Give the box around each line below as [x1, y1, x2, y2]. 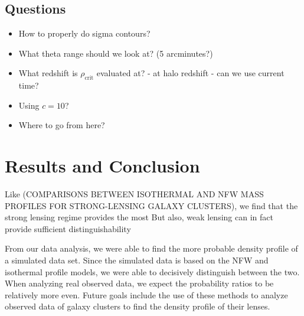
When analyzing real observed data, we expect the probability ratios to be [5, 277, 274, 289]
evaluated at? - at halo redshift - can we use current [96, 67, 285, 79]
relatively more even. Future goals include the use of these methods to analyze [5, 288, 288, 301]
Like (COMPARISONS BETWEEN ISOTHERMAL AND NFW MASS [5, 188, 264, 200]
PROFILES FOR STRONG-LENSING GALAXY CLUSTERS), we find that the [5, 199, 298, 211]
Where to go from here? [18, 119, 105, 131]
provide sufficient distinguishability [5, 222, 131, 234]
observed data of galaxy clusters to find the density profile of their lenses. [5, 300, 270, 312]
